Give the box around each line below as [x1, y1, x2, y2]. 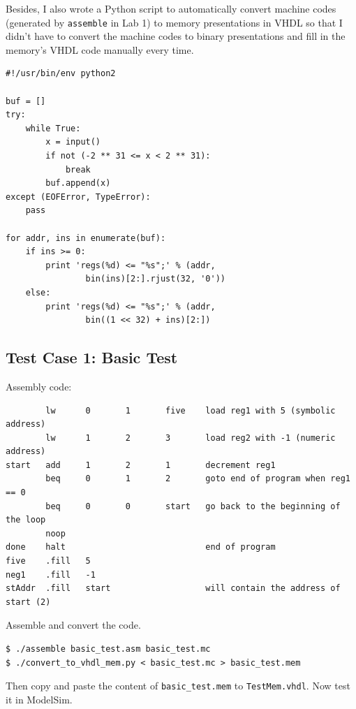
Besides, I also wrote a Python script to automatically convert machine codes [6, 1, 336, 15]
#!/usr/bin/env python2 [6, 68, 116, 79]
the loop [6, 515, 46, 525]
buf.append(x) [45, 178, 111, 189]
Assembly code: [6, 379, 72, 393]
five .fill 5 [6, 556, 91, 567]
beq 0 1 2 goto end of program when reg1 [45, 474, 350, 484]
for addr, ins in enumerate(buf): [6, 233, 166, 243]
